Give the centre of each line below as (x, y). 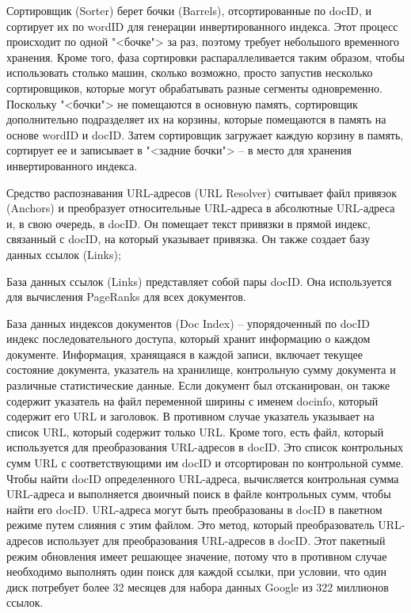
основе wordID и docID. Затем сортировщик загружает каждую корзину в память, (205, 134)
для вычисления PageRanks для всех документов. (126, 297)
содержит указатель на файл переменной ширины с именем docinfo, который (192, 400)
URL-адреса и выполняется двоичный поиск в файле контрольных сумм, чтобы (199, 494)
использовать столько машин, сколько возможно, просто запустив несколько (190, 72)
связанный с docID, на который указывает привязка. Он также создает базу (188, 239)
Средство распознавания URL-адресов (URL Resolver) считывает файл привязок (202, 192)
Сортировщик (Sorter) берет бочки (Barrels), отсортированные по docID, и (189, 10)
